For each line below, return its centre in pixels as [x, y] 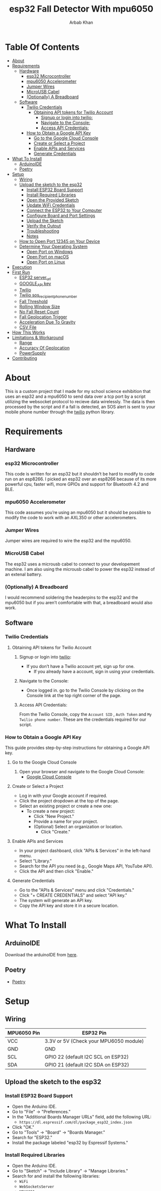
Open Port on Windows [50, 252]
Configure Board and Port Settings [61, 215]
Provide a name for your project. [66, 821]
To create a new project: [51, 811]
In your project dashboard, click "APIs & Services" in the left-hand [85, 851]
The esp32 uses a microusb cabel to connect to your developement [73, 564]
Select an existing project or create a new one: [66, 806]
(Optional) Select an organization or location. [78, 827]
